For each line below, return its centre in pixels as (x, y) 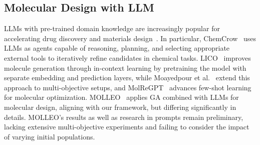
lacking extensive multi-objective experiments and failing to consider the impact (127, 127)
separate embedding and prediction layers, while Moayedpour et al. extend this (127, 78)
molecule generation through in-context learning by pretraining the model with (125, 67)
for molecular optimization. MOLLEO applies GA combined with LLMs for (121, 97)
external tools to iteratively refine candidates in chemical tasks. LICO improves (127, 57)
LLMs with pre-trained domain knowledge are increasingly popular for (112, 28)
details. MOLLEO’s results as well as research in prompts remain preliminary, (124, 117)
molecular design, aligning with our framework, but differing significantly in (120, 107)
